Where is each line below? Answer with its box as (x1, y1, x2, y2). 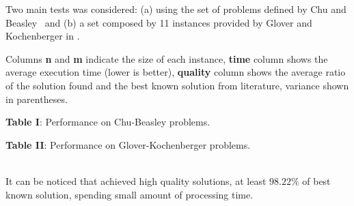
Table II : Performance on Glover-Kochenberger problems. (5, 137, 251, 151)
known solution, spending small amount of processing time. (5, 187, 254, 201)
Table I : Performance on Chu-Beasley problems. (5, 115, 210, 129)
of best (302, 173, 331, 188)
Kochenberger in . (5, 29, 80, 43)
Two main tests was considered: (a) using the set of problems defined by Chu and (5, 2, 346, 16)
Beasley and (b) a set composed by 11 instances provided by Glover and (5, 15, 312, 29)
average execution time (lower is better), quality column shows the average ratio (5, 65, 346, 79)
